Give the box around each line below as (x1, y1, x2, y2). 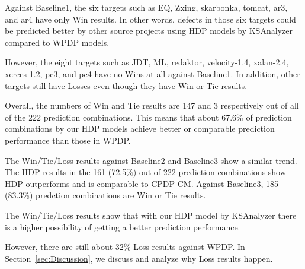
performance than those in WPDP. (5, 134, 131, 146)
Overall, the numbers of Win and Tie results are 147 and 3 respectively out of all (5, 99, 299, 112)
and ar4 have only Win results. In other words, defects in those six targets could (5, 12, 296, 25)
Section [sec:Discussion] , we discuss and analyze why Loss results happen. (5, 252, 273, 264)
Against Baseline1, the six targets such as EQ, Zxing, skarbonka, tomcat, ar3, (5, 1, 288, 13)
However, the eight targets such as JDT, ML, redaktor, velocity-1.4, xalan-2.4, (5, 56, 289, 68)
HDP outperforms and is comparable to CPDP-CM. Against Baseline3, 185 (5, 177, 279, 189)
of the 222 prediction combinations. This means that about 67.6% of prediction (5, 110, 292, 123)
